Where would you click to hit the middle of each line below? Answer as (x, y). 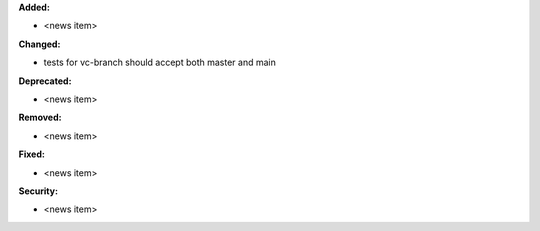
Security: (38, 191)
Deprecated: (45, 81)
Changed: (39, 44)
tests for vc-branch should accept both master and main (160, 62)
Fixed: (31, 154)
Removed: (40, 117)
